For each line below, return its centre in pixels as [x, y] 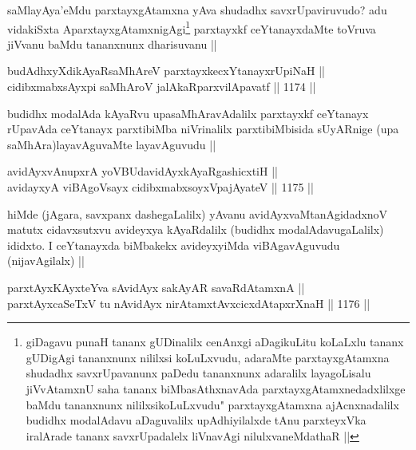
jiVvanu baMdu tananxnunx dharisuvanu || [112, 43]
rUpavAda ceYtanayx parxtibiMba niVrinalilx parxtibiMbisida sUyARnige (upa [203, 129]
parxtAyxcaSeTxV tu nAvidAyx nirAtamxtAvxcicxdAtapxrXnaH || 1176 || [189, 303]
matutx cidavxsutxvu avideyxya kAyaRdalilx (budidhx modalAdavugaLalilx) [196, 229]
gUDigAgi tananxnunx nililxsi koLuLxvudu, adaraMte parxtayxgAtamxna [208, 357]
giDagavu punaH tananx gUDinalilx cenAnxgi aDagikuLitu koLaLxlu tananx [215, 342]
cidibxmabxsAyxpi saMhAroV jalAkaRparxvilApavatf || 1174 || [162, 87]
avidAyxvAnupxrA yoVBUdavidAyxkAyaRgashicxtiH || [143, 171]
